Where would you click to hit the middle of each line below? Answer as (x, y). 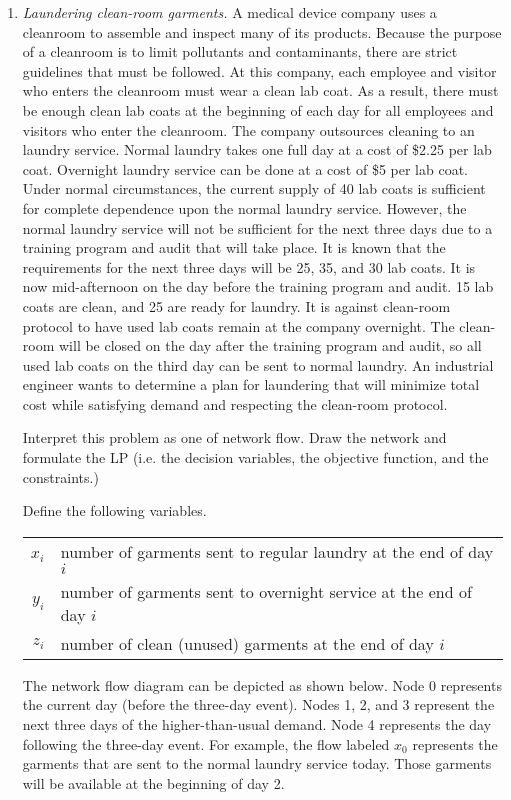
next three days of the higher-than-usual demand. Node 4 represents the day (257, 724)
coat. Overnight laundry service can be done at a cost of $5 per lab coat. (245, 168)
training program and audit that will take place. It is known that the (234, 247)
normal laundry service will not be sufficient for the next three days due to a (257, 227)
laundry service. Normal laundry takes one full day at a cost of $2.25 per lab (257, 149)
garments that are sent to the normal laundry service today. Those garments (257, 763)
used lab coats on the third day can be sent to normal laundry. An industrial (258, 364)
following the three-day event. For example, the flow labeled (206, 743)
